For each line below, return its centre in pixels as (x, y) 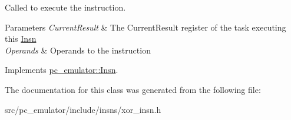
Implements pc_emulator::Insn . (62, 70)
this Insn (21, 39)
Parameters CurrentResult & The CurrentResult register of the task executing (145, 27)
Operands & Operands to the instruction (78, 50)
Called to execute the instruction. (65, 7)
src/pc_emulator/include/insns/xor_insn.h (83, 109)
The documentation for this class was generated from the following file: (133, 89)
